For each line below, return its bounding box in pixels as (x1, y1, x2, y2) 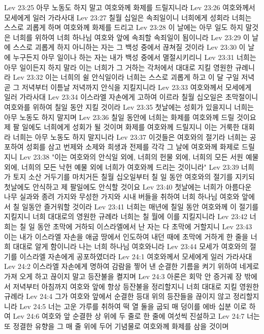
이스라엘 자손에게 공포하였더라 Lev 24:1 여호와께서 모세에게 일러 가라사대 (19, 251, 252, 261)
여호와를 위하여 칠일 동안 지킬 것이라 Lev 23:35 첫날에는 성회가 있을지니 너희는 (4, 101, 254, 112)
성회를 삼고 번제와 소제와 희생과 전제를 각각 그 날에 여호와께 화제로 (26, 141, 240, 152)
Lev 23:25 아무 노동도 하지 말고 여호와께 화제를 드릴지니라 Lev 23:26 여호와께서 (4, 2, 255, 12)
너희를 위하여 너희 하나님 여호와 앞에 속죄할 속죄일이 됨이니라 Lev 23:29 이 (13, 32, 250, 42)
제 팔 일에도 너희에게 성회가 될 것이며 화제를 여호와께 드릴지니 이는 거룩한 (4, 122, 240, 132)
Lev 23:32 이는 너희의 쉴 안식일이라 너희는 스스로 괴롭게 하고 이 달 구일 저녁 (13, 72, 255, 82)
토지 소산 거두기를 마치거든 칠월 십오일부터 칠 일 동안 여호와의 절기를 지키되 (13, 171, 255, 182)
